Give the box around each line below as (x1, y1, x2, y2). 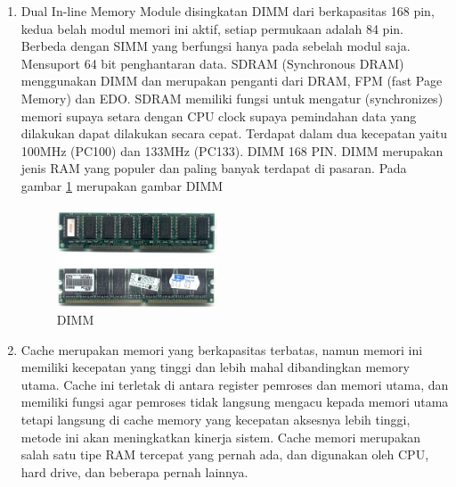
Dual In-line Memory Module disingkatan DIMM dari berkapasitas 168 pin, (20, 2, 435, 20)
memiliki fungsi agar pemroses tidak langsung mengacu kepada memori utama (20, 392, 449, 411)
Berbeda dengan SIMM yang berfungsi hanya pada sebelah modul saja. (20, 37, 411, 55)
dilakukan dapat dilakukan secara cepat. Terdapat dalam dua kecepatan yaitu (20, 124, 447, 143)
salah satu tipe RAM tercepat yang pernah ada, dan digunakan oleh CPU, (20, 445, 429, 464)
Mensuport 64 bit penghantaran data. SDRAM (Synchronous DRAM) (20, 54, 404, 72)
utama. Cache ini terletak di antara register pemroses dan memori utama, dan (20, 375, 449, 393)
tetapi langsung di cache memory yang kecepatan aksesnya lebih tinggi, (20, 410, 411, 429)
